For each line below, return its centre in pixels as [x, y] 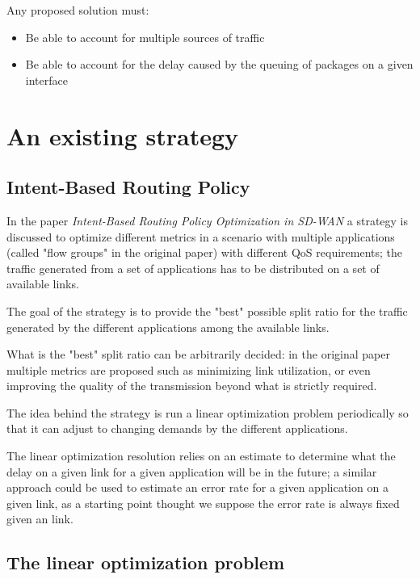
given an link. [40, 519]
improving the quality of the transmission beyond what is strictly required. [192, 386]
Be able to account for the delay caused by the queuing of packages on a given [219, 64]
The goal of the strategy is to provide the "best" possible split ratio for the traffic [207, 310]
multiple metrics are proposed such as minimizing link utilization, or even [189, 369]
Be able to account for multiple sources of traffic [145, 37]
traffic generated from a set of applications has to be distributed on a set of [193, 268]
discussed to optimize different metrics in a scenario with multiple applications [201, 236]
